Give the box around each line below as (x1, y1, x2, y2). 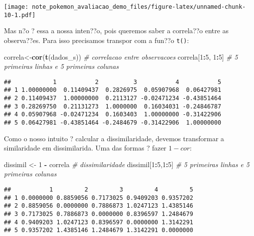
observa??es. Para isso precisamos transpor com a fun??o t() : (4, 35, 189, 45)
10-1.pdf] (4, 11, 36, 19)
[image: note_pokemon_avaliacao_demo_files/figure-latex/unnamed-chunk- (4, 3, 246, 10)
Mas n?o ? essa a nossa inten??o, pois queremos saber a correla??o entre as (4, 25, 229, 36)
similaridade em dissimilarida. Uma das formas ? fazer (4, 143, 166, 153)
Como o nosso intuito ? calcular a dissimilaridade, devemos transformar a (4, 133, 224, 143)
